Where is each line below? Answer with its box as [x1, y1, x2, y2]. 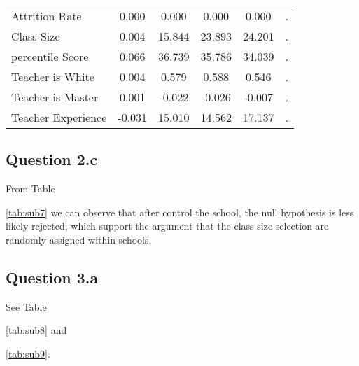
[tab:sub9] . [6, 346, 50, 360]
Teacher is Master [11, 89, 99, 105]
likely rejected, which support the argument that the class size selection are [6, 218, 329, 233]
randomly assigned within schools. [6, 232, 152, 246]
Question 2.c [6, 148, 98, 170]
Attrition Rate [11, 8, 82, 24]
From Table [6, 181, 55, 196]
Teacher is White [11, 69, 94, 85]
